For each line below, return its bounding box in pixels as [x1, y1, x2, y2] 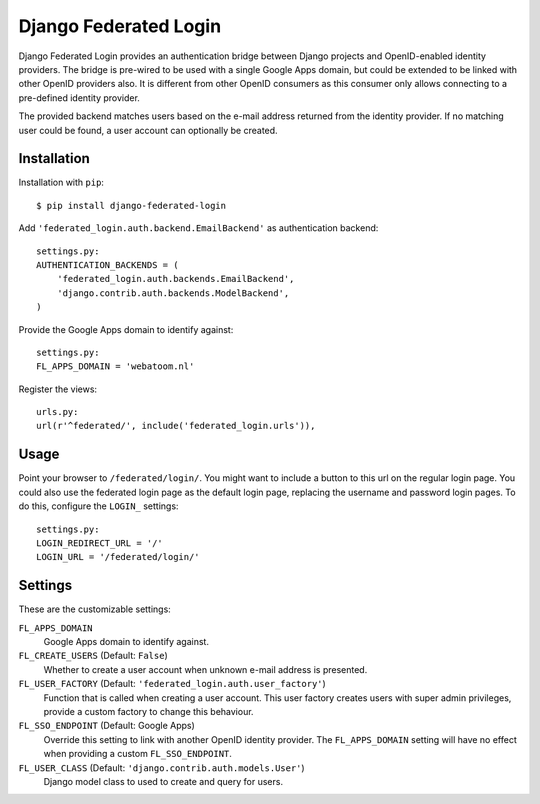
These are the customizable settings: [18, 603, 172, 615]
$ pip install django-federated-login [36, 200, 227, 211]
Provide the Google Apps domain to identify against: [18, 323, 234, 335]
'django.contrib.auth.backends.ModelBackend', [56, 287, 290, 299]
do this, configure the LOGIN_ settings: [18, 500, 179, 512]
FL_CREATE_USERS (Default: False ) [18, 650, 169, 662]
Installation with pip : [18, 176, 105, 189]
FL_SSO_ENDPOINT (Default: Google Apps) [18, 720, 195, 732]
